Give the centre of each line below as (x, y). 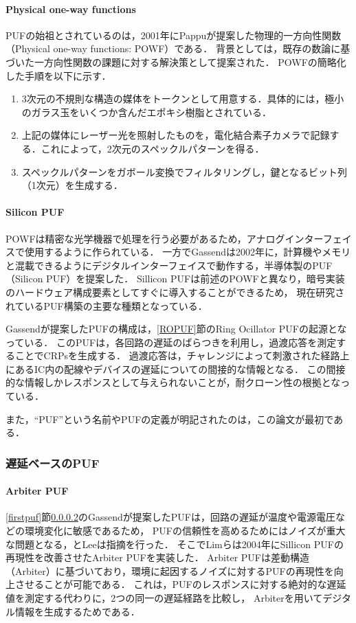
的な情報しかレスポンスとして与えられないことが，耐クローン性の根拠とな (173, 382)
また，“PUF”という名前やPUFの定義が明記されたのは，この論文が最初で (170, 419)
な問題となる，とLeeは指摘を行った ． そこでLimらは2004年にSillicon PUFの (175, 544)
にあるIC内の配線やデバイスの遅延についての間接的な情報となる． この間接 (176, 369)
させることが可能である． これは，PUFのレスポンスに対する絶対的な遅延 (180, 584)
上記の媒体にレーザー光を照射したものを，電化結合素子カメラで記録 (176, 135)
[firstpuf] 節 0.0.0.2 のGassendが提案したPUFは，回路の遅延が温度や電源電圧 (170, 517)
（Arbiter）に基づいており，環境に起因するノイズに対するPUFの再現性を (170, 570)
